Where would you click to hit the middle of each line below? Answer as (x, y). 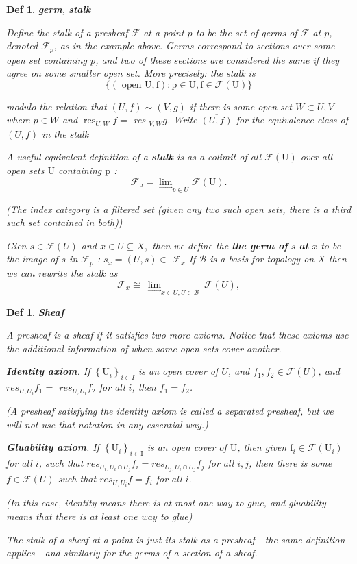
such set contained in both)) (64, 222)
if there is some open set (241, 106)
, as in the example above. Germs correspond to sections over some (194, 46)
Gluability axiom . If (53, 447)
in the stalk (65, 133)
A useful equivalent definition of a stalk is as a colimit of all (134, 157)
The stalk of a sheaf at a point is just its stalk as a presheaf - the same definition (176, 539)
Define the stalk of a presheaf (67, 32)
